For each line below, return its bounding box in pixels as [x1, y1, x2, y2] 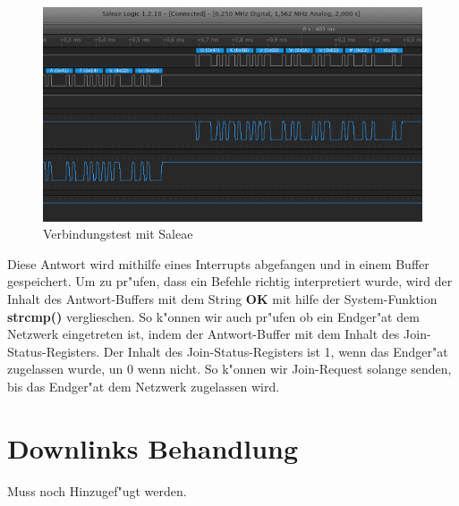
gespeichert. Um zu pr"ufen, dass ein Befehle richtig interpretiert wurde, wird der [7, 272, 453, 291]
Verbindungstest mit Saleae [43, 224, 193, 243]
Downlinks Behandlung [7, 429, 299, 466]
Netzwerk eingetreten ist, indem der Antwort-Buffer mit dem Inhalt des [7, 325, 400, 343]
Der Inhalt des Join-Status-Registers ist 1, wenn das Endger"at [103, 342, 448, 360]
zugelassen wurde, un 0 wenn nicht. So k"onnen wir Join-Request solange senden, [7, 359, 452, 378]
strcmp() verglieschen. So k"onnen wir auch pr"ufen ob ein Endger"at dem [7, 307, 420, 325]
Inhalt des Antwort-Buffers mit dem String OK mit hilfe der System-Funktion [7, 290, 438, 308]
